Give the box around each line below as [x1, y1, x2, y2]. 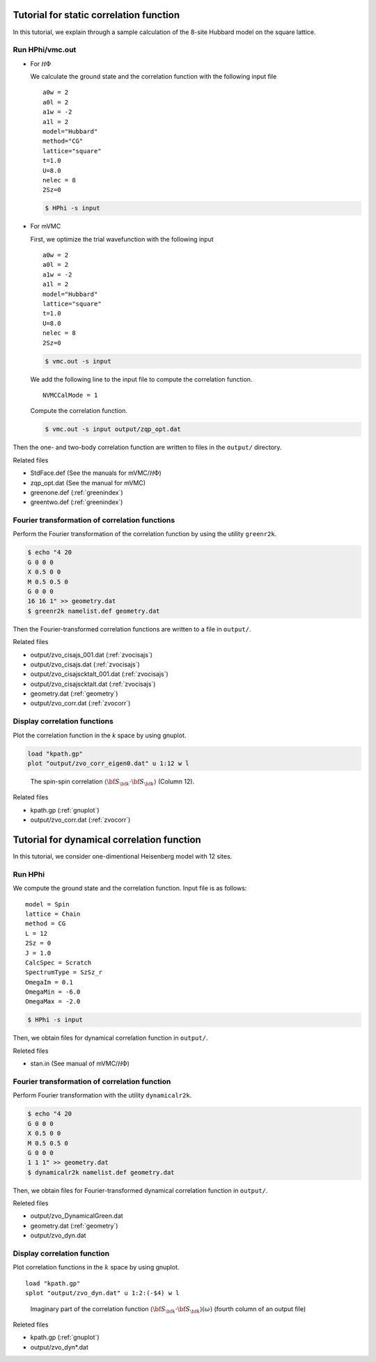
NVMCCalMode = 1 [42, 391, 98, 399]
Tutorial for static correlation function [13, 9, 180, 21]
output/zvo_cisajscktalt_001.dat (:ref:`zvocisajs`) [30, 670, 169, 678]
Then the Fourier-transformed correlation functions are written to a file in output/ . [13, 625, 251, 633]
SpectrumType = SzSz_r [25, 969, 103, 976]
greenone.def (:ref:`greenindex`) [30, 488, 123, 496]
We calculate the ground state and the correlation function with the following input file [30, 72, 277, 81]
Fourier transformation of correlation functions [13, 515, 175, 525]
